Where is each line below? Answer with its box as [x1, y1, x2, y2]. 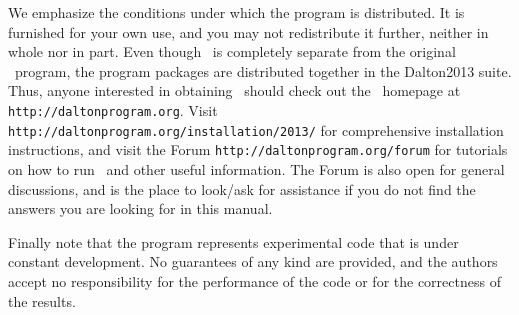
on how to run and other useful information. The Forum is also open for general [8, 158, 505, 179]
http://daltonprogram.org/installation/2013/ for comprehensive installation [8, 119, 504, 140]
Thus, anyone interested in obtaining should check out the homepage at [8, 80, 461, 101]
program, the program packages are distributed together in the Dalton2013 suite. [14, 60, 512, 81]
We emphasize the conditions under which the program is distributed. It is [8, 2, 465, 22]
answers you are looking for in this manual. [8, 198, 273, 219]
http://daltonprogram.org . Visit [8, 99, 218, 120]
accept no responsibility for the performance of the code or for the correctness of [8, 270, 501, 291]
